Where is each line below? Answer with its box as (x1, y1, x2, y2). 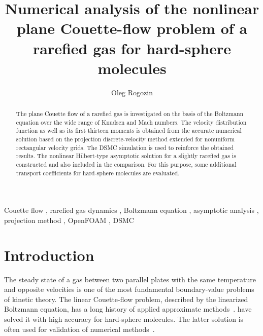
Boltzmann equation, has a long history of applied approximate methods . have (4, 304, 252, 314)
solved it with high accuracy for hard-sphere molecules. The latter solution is (4, 314, 244, 324)
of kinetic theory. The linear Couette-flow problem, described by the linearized (4, 293, 248, 304)
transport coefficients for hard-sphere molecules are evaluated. (16, 168, 180, 177)
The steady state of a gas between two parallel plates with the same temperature (4, 274, 256, 284)
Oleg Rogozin (111, 87, 153, 97)
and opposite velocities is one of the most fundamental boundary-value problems (4, 284, 254, 294)
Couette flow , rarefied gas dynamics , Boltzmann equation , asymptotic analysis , (4, 205, 259, 215)
